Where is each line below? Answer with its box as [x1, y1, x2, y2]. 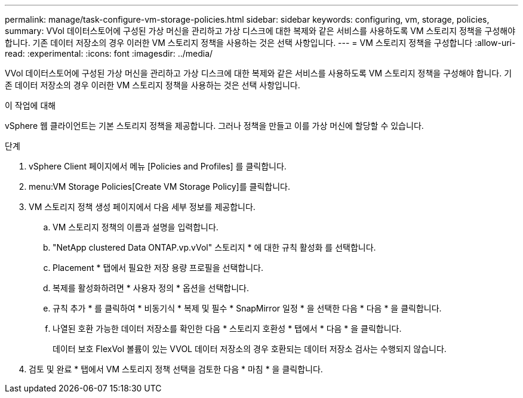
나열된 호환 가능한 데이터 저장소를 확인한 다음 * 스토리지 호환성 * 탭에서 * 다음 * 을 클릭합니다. [53, 323, 402, 334]
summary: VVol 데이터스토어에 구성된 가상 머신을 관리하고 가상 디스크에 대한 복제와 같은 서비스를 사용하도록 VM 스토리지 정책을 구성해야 [5, 26, 516, 36]
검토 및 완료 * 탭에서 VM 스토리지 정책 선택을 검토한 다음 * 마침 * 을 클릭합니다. [29, 364, 323, 374]
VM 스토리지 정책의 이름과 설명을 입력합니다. [53, 222, 219, 232]
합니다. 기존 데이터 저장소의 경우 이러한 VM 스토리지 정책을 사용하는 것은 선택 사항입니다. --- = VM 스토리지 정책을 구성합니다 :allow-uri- [5, 38, 516, 48]
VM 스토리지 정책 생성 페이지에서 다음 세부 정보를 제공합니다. [29, 202, 256, 212]
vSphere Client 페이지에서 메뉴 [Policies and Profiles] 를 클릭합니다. [29, 161, 287, 171]
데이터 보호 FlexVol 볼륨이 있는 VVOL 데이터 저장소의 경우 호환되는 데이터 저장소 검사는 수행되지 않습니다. [53, 344, 447, 354]
